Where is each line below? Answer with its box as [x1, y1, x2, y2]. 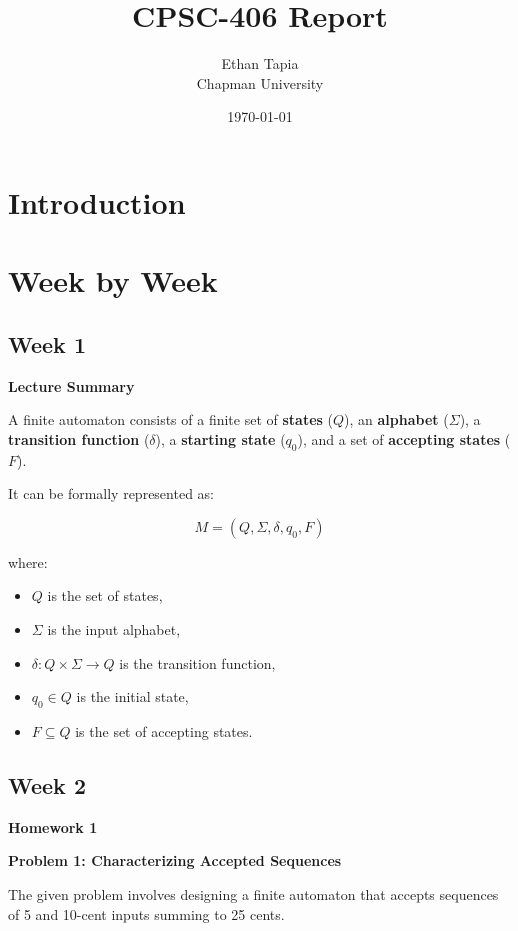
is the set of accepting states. [75, 721, 253, 742]
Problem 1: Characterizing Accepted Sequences [8, 850, 342, 871]
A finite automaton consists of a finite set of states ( [8, 409, 334, 430]
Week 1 [8, 328, 86, 359]
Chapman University [196, 72, 324, 93]
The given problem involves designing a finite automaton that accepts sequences [8, 884, 499, 904]
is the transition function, [119, 652, 276, 673]
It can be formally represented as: [8, 483, 214, 504]
